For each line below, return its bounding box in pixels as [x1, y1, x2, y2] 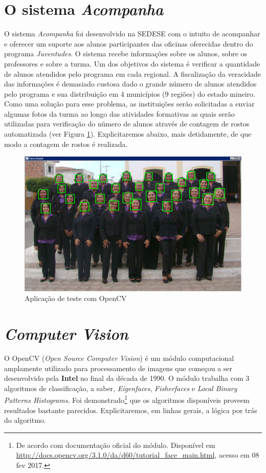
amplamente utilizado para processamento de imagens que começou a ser [4, 362, 233, 373]
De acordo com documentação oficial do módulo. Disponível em [16, 439, 215, 450]
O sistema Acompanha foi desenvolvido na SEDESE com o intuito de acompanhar [4, 28, 260, 39]
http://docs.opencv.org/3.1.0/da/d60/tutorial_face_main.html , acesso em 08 [16, 449, 259, 460]
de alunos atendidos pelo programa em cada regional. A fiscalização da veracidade [4, 68, 261, 79]
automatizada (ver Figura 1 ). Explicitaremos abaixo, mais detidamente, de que [4, 128, 252, 139]
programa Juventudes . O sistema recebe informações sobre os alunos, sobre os [4, 48, 248, 59]
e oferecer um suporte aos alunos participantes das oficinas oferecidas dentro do [4, 38, 253, 49]
